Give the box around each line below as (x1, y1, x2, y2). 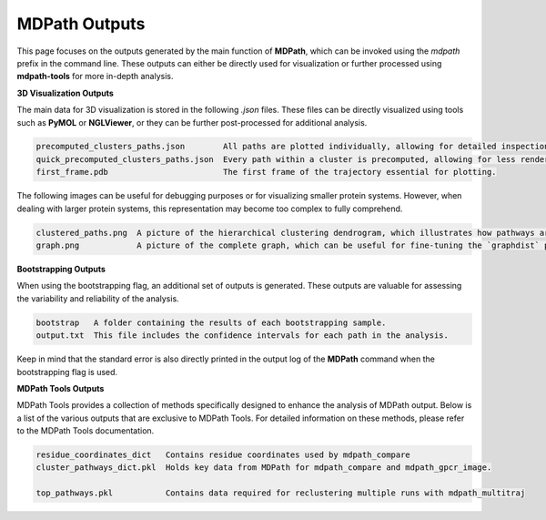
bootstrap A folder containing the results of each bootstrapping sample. (35, 317, 387, 328)
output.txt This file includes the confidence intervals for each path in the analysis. (35, 331, 450, 341)
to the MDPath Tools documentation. (16, 425, 155, 436)
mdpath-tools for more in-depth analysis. (16, 71, 174, 82)
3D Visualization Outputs (16, 87, 114, 98)
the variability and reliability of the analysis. (16, 292, 179, 304)
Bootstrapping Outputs (16, 264, 106, 274)
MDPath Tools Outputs (16, 382, 105, 393)
